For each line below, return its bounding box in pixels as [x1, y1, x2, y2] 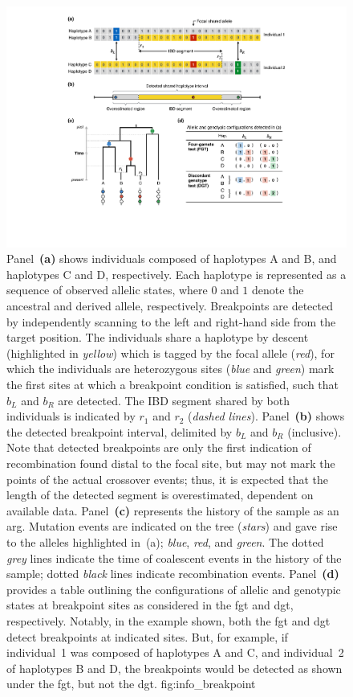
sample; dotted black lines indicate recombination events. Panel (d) [6, 565, 339, 582]
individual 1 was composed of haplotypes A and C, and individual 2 [6, 644, 344, 661]
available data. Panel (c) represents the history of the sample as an [6, 502, 339, 519]
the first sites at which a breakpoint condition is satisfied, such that [6, 376, 339, 392]
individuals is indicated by [6, 408, 136, 424]
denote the [252, 281, 304, 298]
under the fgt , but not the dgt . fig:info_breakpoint [6, 675, 256, 692]
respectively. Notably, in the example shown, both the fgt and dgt [6, 612, 331, 629]
